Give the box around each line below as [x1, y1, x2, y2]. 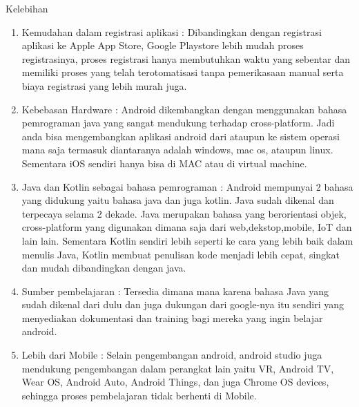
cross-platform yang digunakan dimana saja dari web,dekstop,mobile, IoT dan [21, 220, 352, 234]
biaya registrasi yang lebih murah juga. [21, 78, 187, 93]
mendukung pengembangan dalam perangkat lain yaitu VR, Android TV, [21, 361, 334, 375]
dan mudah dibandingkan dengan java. [21, 261, 186, 275]
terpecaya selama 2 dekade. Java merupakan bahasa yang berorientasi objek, [21, 206, 347, 220]
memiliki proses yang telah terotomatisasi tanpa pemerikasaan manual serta [21, 65, 344, 79]
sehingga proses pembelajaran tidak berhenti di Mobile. [21, 388, 257, 402]
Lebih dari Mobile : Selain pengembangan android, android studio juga [21, 348, 322, 362]
